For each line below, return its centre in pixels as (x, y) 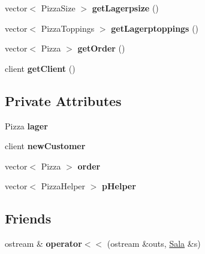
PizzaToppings (68, 28)
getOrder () (101, 48)
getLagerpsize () (125, 8)
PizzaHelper (63, 186)
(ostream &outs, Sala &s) (154, 244)
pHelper (119, 186)
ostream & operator (43, 244)
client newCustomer (45, 146)
